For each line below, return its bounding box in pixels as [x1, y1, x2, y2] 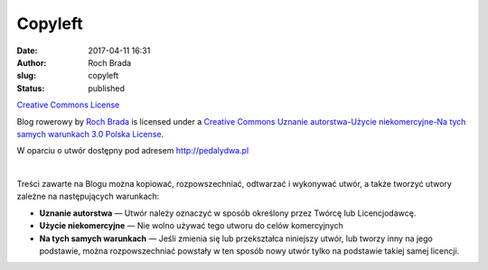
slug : [16, 70, 36, 81]
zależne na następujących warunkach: [16, 191, 160, 202]
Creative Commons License [16, 99, 120, 110]
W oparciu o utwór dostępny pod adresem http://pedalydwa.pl [16, 145, 249, 156]
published [88, 82, 126, 94]
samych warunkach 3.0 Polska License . [16, 128, 164, 139]
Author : [16, 57, 47, 68]
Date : [16, 45, 38, 56]
